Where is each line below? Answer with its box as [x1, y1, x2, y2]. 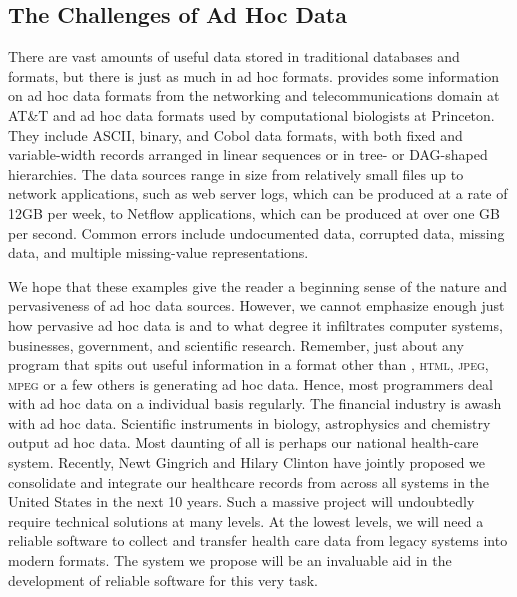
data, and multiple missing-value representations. [8, 242, 309, 263]
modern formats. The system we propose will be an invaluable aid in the [8, 550, 452, 571]
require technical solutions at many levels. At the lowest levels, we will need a [8, 510, 484, 531]
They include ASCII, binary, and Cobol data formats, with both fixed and [8, 124, 463, 145]
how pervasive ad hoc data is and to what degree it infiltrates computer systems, [8, 314, 503, 335]
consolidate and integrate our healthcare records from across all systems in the [8, 471, 490, 492]
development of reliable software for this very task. [8, 569, 318, 590]
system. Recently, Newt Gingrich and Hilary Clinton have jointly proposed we [8, 452, 486, 473]
